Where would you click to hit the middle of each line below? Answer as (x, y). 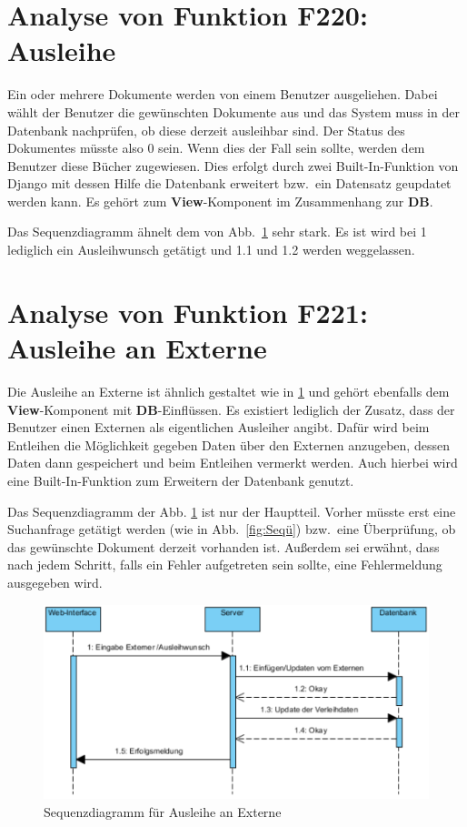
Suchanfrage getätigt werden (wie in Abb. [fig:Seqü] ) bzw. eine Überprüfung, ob (232, 529)
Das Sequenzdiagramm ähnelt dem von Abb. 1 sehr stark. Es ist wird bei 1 (217, 232)
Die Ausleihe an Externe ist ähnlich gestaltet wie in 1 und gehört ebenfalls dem (229, 391)
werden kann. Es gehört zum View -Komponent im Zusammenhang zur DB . (220, 201)
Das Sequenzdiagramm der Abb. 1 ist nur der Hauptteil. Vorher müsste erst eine (232, 511)
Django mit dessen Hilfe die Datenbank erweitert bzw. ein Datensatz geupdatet (229, 183)
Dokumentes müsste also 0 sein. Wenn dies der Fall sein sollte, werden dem (216, 148)
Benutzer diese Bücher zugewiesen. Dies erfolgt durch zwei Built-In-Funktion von (233, 165)
